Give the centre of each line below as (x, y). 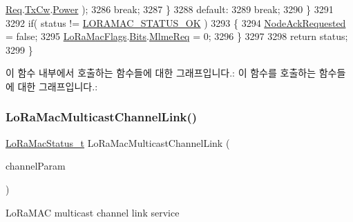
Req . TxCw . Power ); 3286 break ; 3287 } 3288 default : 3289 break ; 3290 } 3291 (170, 9)
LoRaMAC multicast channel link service (93, 212)
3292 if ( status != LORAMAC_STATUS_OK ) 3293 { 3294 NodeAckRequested (176, 22)
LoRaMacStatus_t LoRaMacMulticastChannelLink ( (118, 142)
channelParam (36, 166)
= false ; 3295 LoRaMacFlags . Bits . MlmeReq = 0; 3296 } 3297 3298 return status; (177, 36)
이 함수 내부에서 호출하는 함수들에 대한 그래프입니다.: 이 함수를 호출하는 (161, 73)
